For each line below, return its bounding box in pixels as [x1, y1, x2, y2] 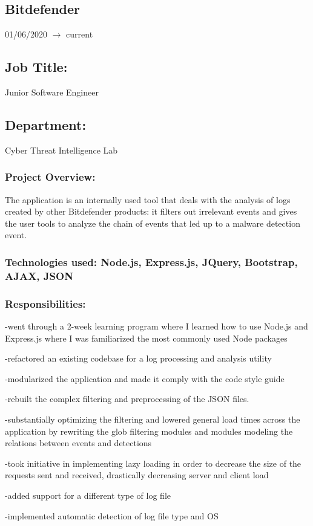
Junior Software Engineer [5, 86, 99, 98]
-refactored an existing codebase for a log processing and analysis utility [5, 352, 272, 365]
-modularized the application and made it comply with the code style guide [5, 372, 285, 385]
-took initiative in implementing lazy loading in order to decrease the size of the [5, 456, 301, 469]
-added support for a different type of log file [5, 489, 171, 501]
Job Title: [5, 57, 68, 76]
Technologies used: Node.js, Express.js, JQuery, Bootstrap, [5, 254, 298, 269]
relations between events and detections [5, 437, 152, 449]
